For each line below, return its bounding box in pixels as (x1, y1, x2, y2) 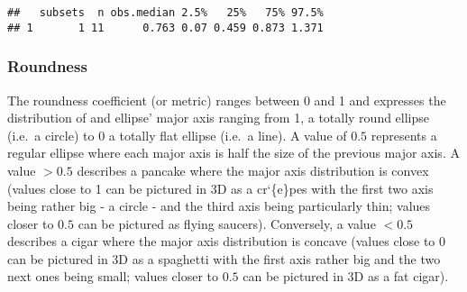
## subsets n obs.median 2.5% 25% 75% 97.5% (7, 6, 324, 19)
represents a (371, 125, 437, 144)
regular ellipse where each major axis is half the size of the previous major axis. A (7, 143, 460, 162)
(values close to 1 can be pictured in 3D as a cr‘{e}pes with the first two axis (7, 178, 434, 197)
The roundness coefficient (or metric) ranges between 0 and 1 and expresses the (7, 90, 446, 109)
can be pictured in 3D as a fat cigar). (243, 267, 449, 286)
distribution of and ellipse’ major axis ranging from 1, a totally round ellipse (7, 108, 430, 127)
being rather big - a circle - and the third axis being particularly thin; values (7, 196, 431, 215)
